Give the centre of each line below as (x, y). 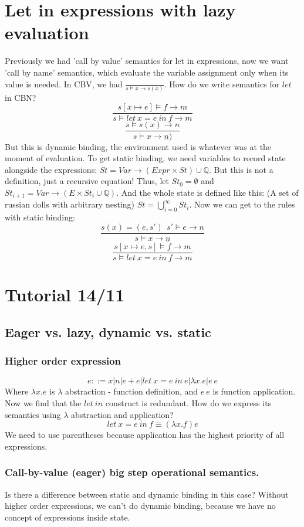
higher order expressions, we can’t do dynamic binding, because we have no (140, 506)
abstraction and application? (122, 414)
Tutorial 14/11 (65, 295)
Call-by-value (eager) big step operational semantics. (132, 472)
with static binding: (40, 217)
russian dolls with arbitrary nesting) (70, 204)
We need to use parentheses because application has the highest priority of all (145, 435)
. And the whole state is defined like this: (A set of (207, 192)
